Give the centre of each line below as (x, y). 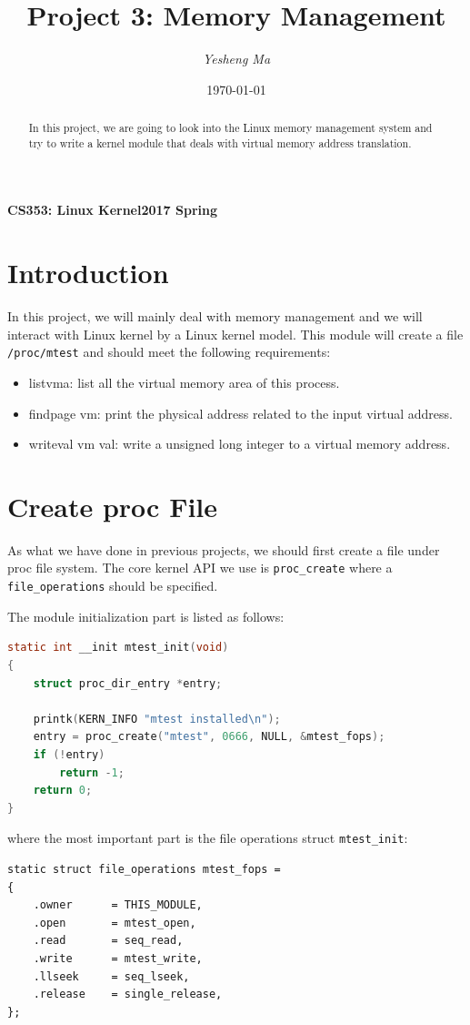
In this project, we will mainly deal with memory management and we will (215, 316)
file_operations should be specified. (113, 586)
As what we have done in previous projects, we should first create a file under (224, 549)
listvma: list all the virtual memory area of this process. (184, 382)
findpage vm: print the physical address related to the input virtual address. (240, 413)
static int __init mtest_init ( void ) (118, 648)
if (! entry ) (69, 754)
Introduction (88, 273)
